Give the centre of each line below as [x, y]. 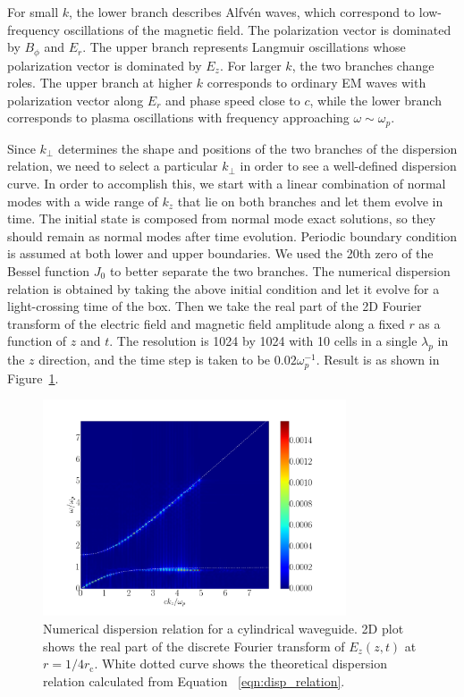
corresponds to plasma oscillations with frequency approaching [178, 118]
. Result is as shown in [378, 360]
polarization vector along [76, 100]
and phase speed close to [233, 100]
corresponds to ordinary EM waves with [316, 83]
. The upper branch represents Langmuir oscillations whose [244, 47]
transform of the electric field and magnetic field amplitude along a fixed [206, 323]
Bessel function [49, 271]
